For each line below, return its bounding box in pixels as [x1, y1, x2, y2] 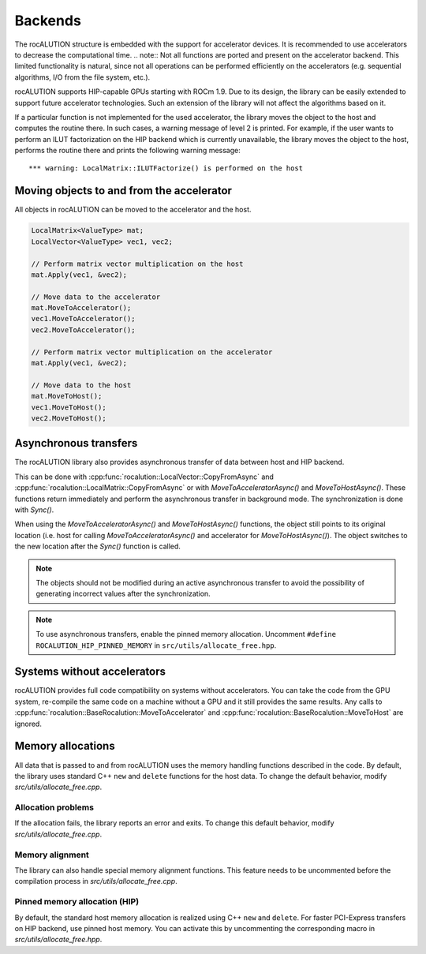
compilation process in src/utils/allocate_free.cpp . [14, 877, 177, 886]
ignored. [14, 719, 43, 728]
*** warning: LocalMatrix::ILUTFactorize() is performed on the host [28, 164, 304, 173]
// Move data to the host [31, 380, 132, 390]
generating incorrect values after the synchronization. [35, 589, 211, 599]
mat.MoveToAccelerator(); [31, 304, 132, 312]
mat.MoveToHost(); [31, 391, 103, 401]
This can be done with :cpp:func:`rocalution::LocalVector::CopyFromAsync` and [14, 472, 274, 481]
